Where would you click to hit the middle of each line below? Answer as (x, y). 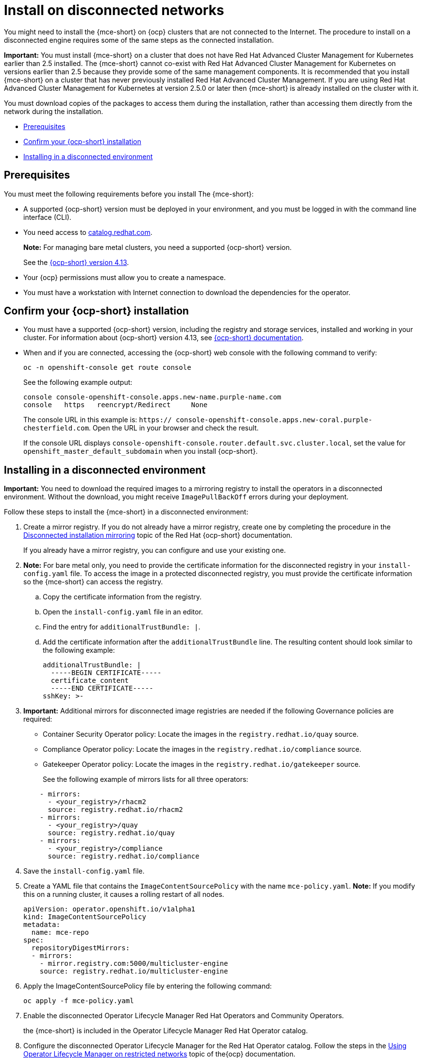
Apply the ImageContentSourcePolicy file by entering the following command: (148, 986)
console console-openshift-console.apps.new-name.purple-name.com (152, 397)
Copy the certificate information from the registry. (122, 597)
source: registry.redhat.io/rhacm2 (115, 810)
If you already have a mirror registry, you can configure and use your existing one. (155, 550)
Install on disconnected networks (114, 10)
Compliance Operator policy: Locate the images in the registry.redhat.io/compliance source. (202, 749)
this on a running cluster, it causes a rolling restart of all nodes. (124, 894)
